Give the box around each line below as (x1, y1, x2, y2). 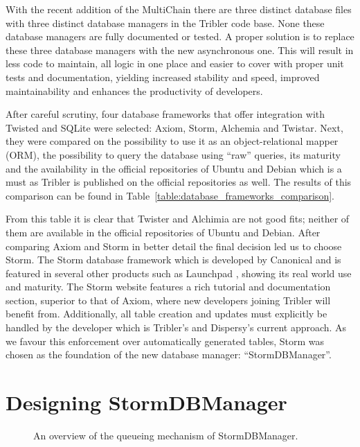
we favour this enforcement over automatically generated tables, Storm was (6, 333, 325, 348)
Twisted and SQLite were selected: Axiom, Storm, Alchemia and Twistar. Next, (6, 120, 343, 134)
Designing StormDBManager (6, 388, 287, 417)
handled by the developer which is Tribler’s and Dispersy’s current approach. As (6, 320, 347, 335)
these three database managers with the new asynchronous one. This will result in (6, 42, 354, 57)
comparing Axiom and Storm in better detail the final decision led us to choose (6, 238, 342, 253)
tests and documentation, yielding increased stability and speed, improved (6, 69, 320, 84)
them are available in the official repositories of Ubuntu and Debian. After (6, 225, 321, 239)
